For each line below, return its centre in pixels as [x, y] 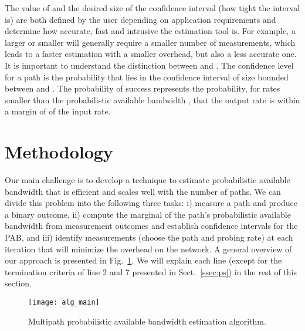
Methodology [59, 152]
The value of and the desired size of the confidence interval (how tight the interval [152, 8]
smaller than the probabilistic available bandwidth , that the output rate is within [152, 99]
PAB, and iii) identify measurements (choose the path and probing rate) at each [149, 237]
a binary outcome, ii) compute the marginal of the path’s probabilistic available [148, 214]
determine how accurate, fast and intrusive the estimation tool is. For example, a [150, 31]
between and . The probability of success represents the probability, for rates [143, 88]
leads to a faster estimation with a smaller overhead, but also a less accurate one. [151, 54]
